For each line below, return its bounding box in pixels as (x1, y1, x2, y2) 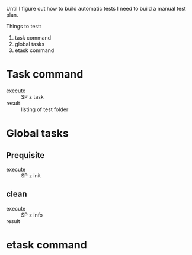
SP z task (21, 93, 44, 100)
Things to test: (6, 23, 41, 30)
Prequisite (6, 150, 45, 160)
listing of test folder (21, 106, 69, 113)
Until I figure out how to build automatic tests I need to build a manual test (6, 5, 186, 12)
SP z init (21, 172, 41, 179)
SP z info (21, 211, 43, 218)
